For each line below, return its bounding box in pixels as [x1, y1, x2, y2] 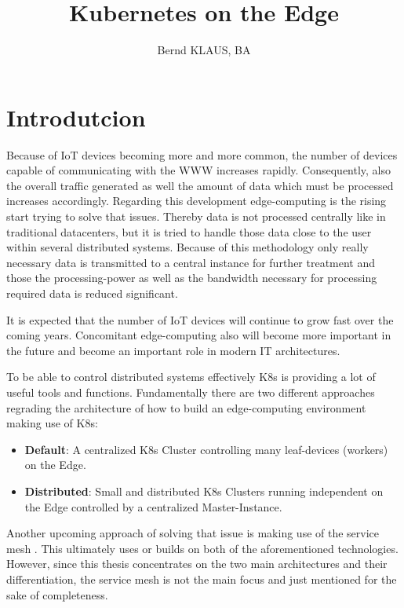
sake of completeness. [6, 586, 108, 603]
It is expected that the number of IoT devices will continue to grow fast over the [6, 311, 394, 328]
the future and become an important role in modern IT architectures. [6, 342, 340, 358]
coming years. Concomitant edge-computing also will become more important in [6, 327, 391, 343]
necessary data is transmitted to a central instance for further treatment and [6, 254, 376, 270]
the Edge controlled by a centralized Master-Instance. [24, 498, 282, 515]
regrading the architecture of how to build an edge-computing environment [6, 399, 366, 416]
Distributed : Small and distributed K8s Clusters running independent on [24, 482, 384, 499]
